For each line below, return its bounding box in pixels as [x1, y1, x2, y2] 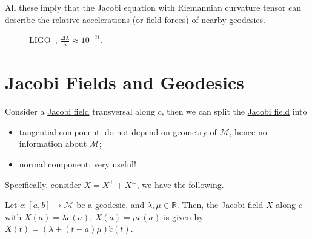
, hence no [229, 125, 267, 138]
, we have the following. [136, 178, 224, 190]
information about [19, 137, 87, 150]
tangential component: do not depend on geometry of [19, 125, 217, 138]
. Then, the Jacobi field [176, 198, 264, 211]
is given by [163, 210, 204, 223]
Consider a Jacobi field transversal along [5, 105, 155, 118]
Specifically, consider [5, 178, 81, 190]
